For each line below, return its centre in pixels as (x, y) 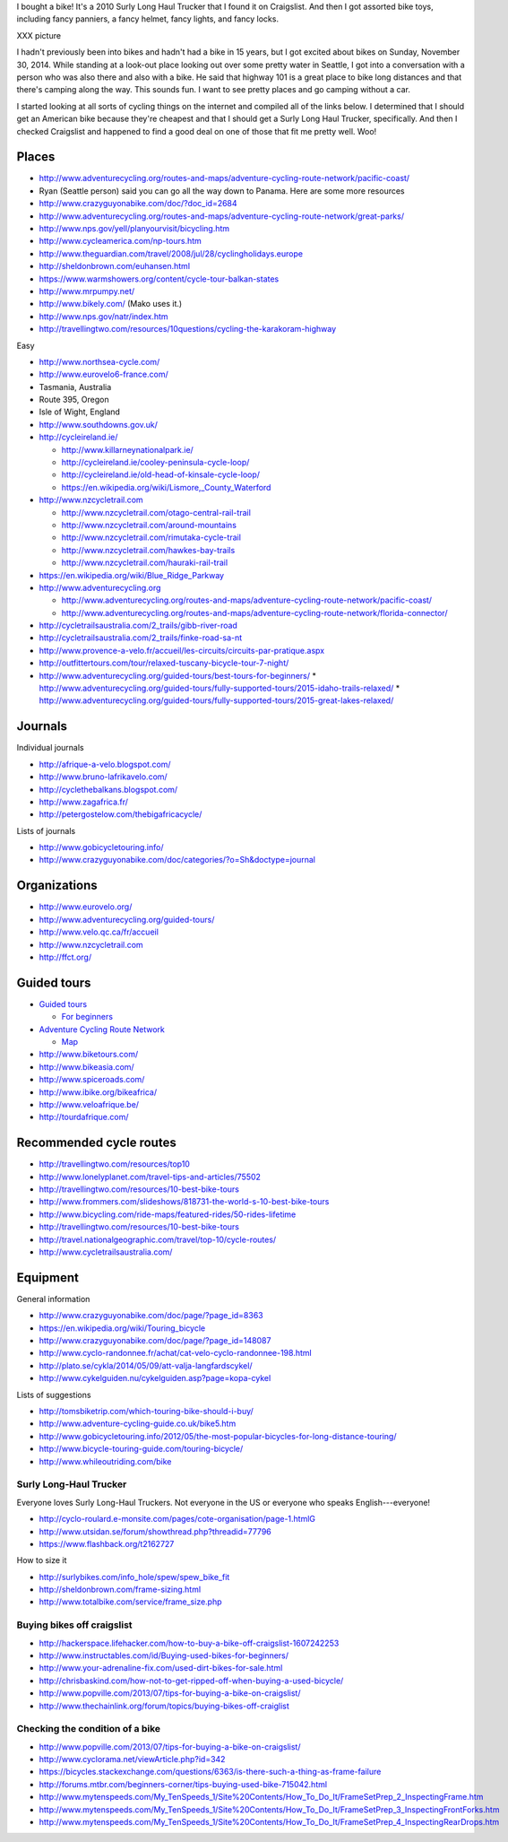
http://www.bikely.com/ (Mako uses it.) (111, 304)
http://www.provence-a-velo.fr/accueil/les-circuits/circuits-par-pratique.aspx (182, 650)
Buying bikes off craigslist (75, 1625)
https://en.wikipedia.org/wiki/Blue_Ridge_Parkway (131, 575)
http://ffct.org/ (65, 957)
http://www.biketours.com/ (89, 1055)
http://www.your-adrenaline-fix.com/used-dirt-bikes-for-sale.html (161, 1668)
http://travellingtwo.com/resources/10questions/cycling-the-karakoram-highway (188, 329)
